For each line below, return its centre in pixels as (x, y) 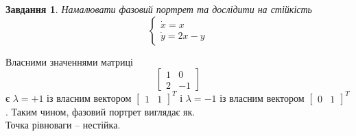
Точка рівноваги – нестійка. (63, 125)
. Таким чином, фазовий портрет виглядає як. (100, 111)
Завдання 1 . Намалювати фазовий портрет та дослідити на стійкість (159, 9)
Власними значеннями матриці (69, 61)
